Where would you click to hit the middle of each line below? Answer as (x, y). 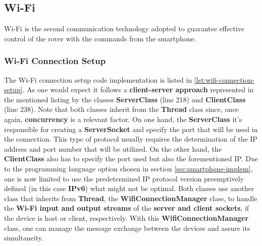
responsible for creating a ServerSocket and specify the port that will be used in (131, 129)
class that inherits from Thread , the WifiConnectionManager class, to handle (131, 198)
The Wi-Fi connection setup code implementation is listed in (98, 79)
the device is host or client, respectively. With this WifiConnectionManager (126, 218)
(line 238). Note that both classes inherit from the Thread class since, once (121, 109)
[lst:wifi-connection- (224, 79)
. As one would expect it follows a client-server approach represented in (138, 89)
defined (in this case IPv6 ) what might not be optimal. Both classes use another (129, 188)
